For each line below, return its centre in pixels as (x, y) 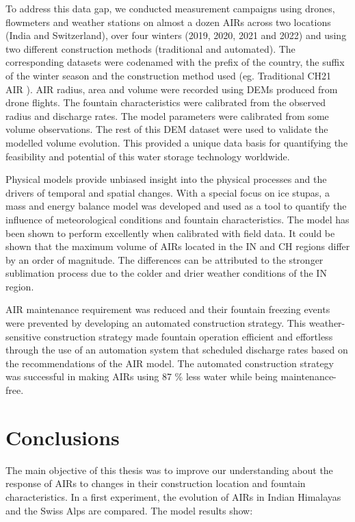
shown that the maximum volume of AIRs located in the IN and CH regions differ (178, 246)
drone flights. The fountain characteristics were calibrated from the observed (166, 102)
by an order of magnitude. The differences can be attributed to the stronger (165, 259)
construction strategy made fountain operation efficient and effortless (188, 336)
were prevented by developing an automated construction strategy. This (156, 323)
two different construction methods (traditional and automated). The (150, 48)
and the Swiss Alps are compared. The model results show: (129, 510)
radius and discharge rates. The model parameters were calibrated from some (167, 115)
